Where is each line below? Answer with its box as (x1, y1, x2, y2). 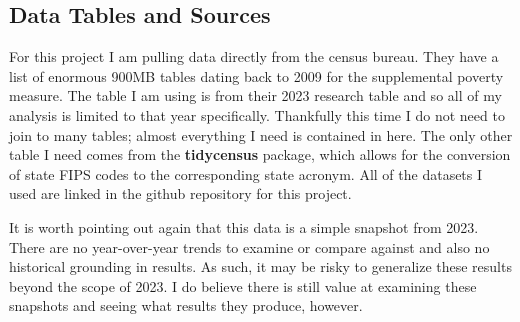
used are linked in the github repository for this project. (9, 183, 352, 204)
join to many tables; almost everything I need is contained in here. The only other (9, 124, 513, 145)
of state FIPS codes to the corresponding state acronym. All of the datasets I (9, 163, 483, 184)
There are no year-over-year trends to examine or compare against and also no (9, 236, 490, 257)
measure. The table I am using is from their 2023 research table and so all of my (9, 85, 502, 106)
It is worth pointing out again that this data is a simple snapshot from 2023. (9, 216, 479, 237)
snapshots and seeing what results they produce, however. (9, 295, 363, 316)
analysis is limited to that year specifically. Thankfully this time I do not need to (9, 104, 505, 125)
